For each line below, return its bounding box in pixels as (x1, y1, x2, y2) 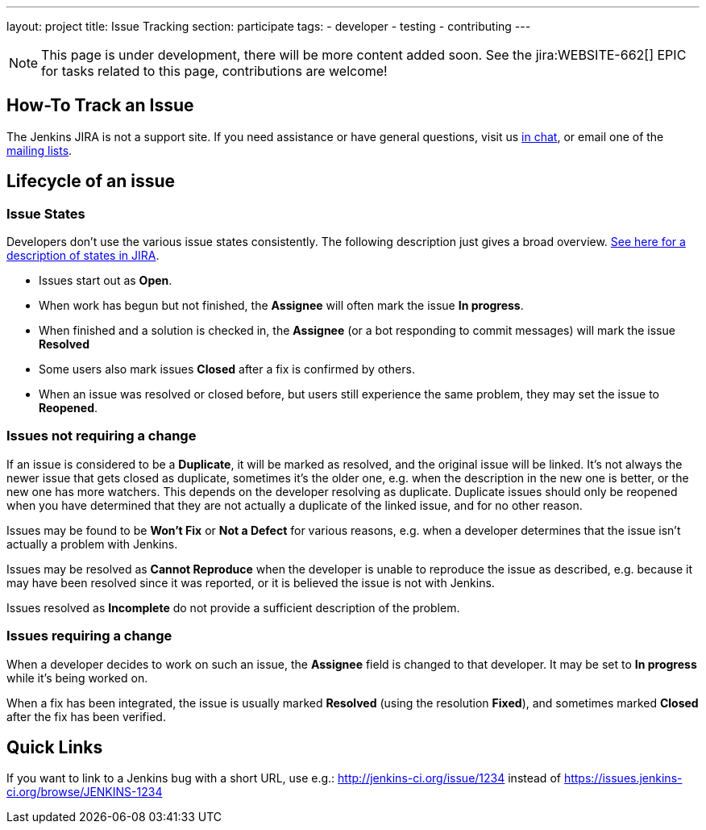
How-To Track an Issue (6, 95, 194, 116)
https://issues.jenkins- (563, 771, 683, 786)
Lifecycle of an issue (6, 171, 175, 192)
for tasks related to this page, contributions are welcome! (41, 63, 388, 79)
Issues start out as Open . (39, 273, 172, 288)
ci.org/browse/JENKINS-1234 (6, 785, 163, 799)
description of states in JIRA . (6, 248, 160, 263)
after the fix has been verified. (6, 709, 166, 724)
